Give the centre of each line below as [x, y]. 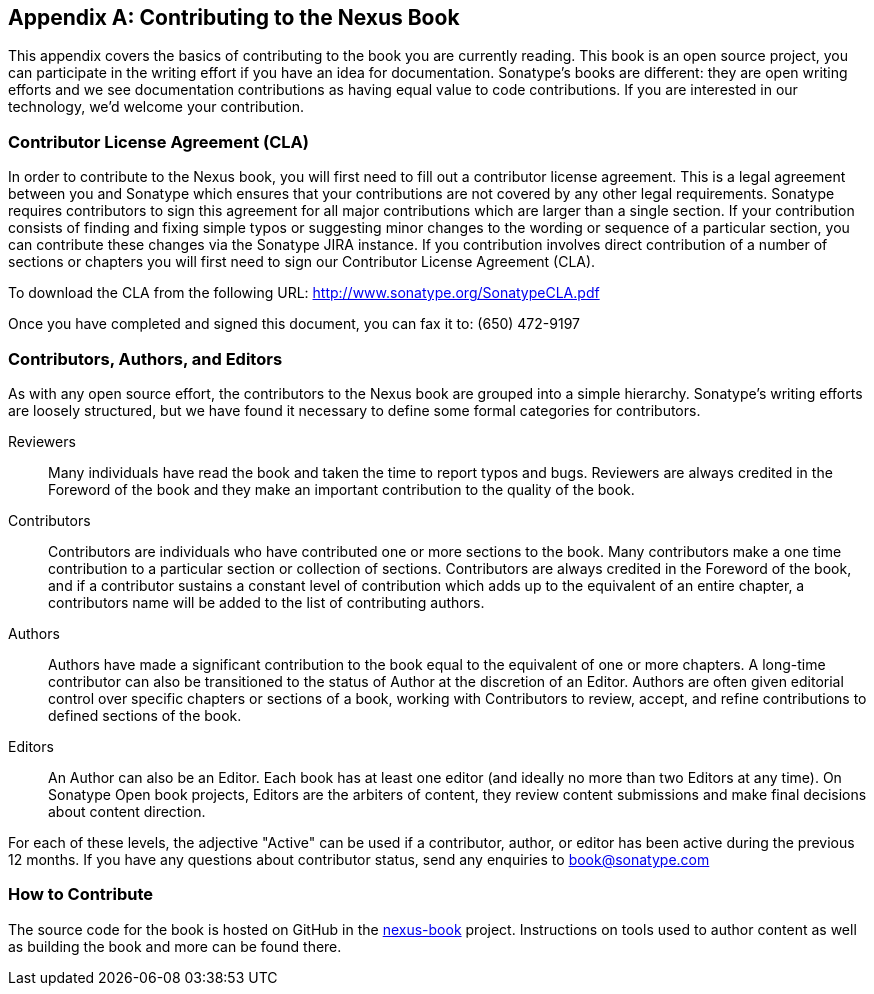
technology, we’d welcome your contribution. [156, 107]
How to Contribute [81, 894]
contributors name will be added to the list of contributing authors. [266, 602]
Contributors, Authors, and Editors [145, 358]
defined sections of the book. [145, 715]
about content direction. [127, 811]
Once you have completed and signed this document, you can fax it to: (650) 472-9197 [294, 324]
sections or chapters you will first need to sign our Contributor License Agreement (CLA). [302, 262]
